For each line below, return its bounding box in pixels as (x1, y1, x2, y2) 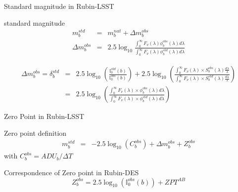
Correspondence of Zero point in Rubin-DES (4, 167, 139, 178)
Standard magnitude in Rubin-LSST (4, 1, 114, 11)
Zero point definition (4, 127, 67, 138)
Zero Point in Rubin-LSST (4, 111, 85, 121)
